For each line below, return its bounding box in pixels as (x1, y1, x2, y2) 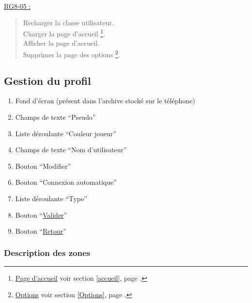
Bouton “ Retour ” (15, 226, 66, 236)
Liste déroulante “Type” (15, 193, 87, 204)
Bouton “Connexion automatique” (15, 177, 117, 187)
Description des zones (4, 246, 90, 258)
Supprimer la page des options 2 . (23, 48, 120, 59)
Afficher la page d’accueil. (23, 38, 99, 48)
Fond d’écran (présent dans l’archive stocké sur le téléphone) (15, 96, 195, 106)
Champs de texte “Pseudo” (15, 112, 96, 122)
